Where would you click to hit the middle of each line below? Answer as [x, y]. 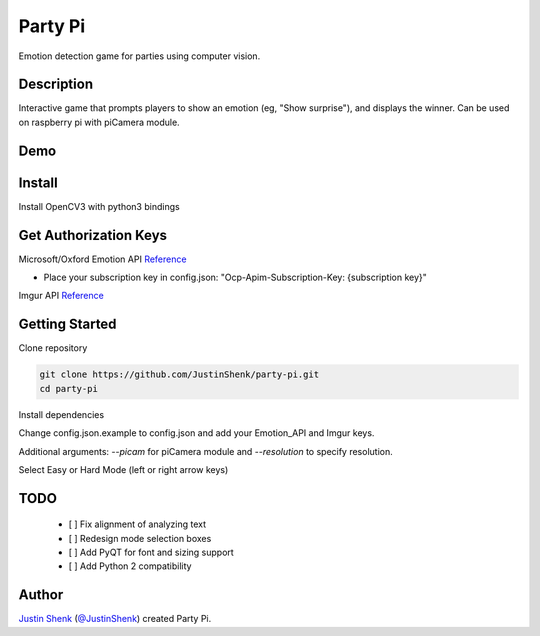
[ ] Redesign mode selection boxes [140, 538]
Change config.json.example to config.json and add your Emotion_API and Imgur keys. [196, 433]
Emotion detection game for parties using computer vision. [139, 56]
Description [56, 84]
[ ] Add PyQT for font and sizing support [151, 552]
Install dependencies [61, 414]
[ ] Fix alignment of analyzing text [137, 524]
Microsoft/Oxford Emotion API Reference [102, 259]
